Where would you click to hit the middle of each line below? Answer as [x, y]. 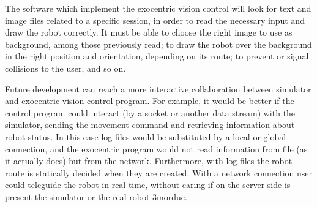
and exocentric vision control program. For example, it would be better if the [150, 101]
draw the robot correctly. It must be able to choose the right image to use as [149, 32]
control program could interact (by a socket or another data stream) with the [150, 112]
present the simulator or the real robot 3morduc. [96, 196]
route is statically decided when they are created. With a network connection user [159, 172]
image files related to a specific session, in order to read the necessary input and [155, 20]
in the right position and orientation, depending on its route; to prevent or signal [157, 56]
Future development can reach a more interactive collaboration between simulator [158, 88]
